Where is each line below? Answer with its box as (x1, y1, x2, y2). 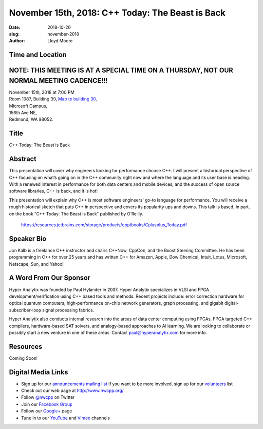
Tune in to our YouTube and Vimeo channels (21, 415, 110, 421)
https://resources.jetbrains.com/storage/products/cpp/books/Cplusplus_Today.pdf (21, 222, 187, 228)
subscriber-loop (9, 307, 41, 313)
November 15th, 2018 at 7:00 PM (9, 89, 75, 95)
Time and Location (9, 51, 67, 59)
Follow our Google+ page (21, 408, 73, 414)
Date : (9, 24, 20, 30)
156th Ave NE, (9, 110, 37, 116)
